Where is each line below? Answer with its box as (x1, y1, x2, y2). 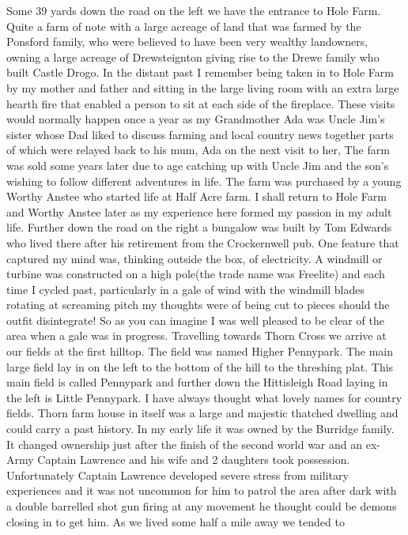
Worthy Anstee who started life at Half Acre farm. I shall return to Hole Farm (6, 188, 387, 205)
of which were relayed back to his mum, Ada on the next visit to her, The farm (6, 141, 390, 158)
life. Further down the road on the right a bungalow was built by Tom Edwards (6, 219, 392, 235)
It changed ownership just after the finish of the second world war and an (6, 435, 363, 452)
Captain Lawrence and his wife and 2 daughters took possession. (37, 451, 350, 468)
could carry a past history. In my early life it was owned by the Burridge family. (6, 420, 395, 437)
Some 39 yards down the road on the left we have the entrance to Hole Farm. (6, 2, 381, 18)
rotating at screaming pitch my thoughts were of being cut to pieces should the (6, 296, 390, 313)
